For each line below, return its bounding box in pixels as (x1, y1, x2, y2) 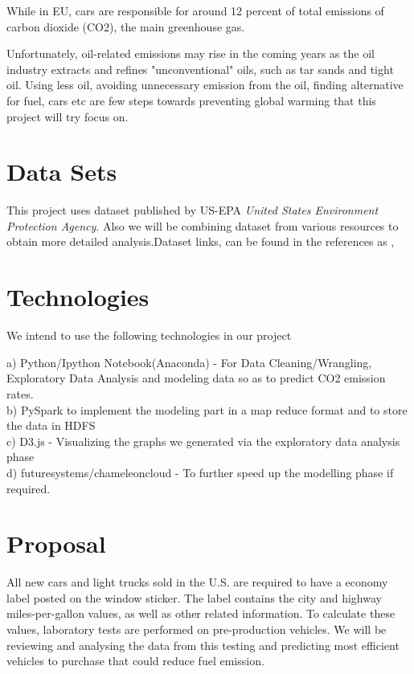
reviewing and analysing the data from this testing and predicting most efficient (6, 636, 400, 653)
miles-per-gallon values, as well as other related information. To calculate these (6, 605, 396, 622)
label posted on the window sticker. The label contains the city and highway (6, 589, 382, 606)
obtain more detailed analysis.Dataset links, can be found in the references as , (6, 233, 395, 250)
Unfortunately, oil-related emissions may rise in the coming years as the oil (6, 45, 375, 62)
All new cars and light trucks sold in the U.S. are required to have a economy (6, 574, 388, 590)
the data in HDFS (6, 417, 96, 434)
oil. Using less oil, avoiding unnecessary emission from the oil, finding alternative (6, 76, 404, 93)
